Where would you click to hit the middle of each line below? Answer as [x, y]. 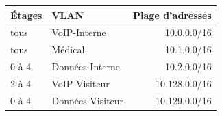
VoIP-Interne [79, 32]
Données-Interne [86, 67]
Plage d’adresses [172, 15]
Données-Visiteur [88, 100]
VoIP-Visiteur [81, 83]
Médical [68, 49]
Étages [26, 15]
